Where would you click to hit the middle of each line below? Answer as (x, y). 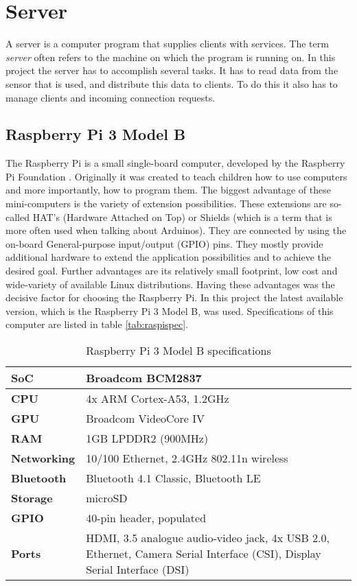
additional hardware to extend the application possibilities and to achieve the (169, 257)
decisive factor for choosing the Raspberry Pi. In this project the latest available (174, 297)
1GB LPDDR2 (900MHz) (147, 438)
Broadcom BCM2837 (144, 378)
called (18, 216)
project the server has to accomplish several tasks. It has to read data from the (172, 70)
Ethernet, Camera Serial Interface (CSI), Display (204, 554)
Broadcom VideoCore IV (146, 419)
